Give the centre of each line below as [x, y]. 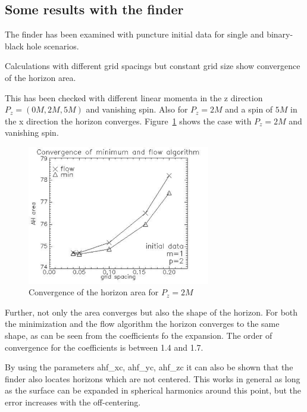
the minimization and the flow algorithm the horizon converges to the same [142, 324]
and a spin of [249, 109]
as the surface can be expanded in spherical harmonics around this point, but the [153, 390]
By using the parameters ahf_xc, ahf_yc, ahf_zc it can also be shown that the [149, 367]
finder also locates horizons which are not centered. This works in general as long [153, 378]
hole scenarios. [53, 46]
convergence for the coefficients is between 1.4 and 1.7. [104, 347]
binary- [280, 34]
